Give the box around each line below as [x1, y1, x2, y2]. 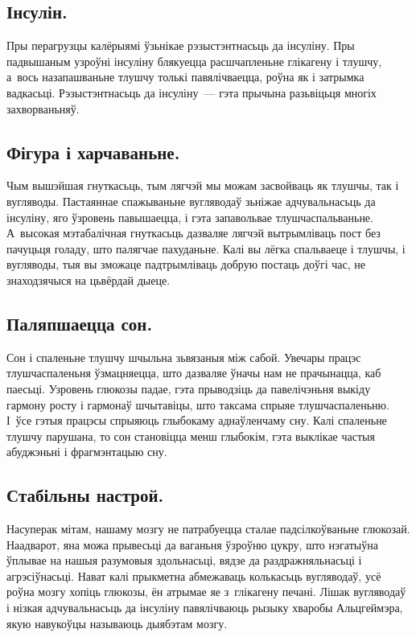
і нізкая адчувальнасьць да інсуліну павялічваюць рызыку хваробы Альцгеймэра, [6, 599, 403, 616]
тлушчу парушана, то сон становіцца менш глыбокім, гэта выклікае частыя [6, 427, 375, 444]
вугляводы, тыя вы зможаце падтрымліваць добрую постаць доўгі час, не [6, 256, 366, 273]
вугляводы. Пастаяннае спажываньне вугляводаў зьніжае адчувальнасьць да [6, 192, 376, 209]
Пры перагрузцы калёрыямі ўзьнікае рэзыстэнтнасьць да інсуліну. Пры [6, 37, 355, 54]
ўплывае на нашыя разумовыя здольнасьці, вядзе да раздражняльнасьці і [6, 552, 362, 569]
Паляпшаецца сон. [6, 310, 153, 335]
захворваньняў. [6, 100, 80, 117]
